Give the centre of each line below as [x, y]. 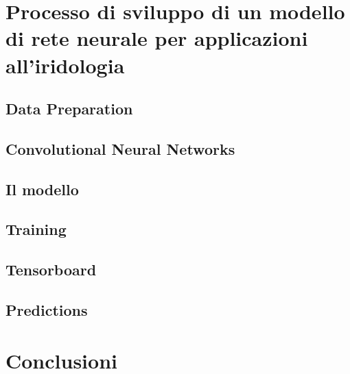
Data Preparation [69, 109]
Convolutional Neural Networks [120, 148]
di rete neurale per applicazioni [157, 38]
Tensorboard [51, 270]
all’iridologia [65, 65]
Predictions [47, 310]
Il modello [42, 189]
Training [36, 229]
